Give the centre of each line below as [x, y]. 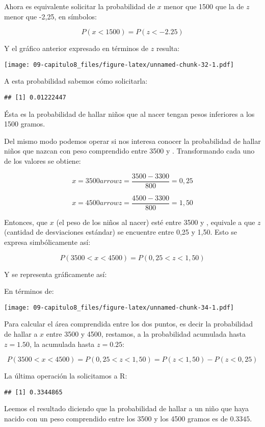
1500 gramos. [25, 124]
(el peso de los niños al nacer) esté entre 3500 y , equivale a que [156, 222]
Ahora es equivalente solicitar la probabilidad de [79, 6]
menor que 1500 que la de [204, 6]
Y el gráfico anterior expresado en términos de [76, 48]
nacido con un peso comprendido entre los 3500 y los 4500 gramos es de [116, 419]
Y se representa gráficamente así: [56, 274]
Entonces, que [26, 222]
